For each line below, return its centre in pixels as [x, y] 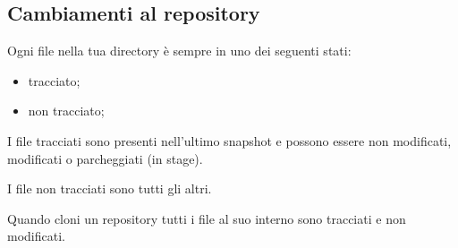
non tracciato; [66, 111]
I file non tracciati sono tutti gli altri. [110, 188]
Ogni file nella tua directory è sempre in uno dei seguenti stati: [179, 51]
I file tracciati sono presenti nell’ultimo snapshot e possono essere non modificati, [229, 140]
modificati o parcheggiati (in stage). [105, 158]
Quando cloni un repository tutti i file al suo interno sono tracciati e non [207, 218]
